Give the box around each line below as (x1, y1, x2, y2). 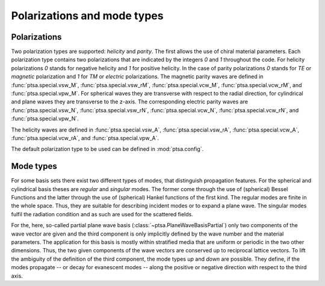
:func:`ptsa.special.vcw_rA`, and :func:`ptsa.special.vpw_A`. (11, 134, 159, 141)
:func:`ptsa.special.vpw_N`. (11, 115, 79, 123)
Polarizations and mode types (11, 9, 164, 22)
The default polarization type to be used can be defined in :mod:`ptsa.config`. (11, 145, 204, 153)
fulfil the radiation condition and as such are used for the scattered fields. (11, 210, 194, 218)
